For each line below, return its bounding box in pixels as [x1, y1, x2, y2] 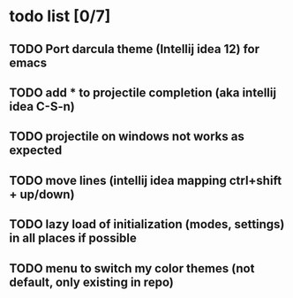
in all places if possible [9, 231, 137, 246]
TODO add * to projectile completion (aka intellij [9, 85, 276, 100]
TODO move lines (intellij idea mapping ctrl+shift [9, 172, 282, 187]
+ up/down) [9, 187, 75, 202]
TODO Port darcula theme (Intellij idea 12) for [9, 42, 260, 57]
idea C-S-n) [9, 99, 75, 114]
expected [9, 143, 63, 158]
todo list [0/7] [9, 6, 111, 27]
